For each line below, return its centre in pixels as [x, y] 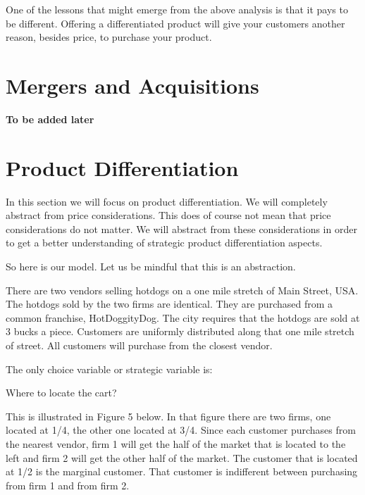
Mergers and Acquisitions [132, 85]
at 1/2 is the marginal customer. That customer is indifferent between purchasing [182, 471]
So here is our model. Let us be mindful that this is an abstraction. [151, 266]
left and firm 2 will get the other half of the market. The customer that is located [182, 457]
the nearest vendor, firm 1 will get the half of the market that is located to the [176, 443]
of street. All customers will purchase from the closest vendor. [139, 345]
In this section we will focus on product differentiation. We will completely [167, 201]
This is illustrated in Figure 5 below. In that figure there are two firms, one [168, 416]
